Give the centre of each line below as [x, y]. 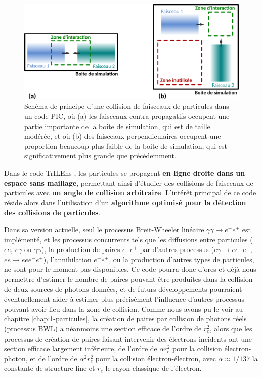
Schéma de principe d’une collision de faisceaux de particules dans [127, 106]
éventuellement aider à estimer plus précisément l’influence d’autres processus [124, 299]
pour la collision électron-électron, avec [156, 358]
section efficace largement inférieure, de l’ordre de [81, 348]
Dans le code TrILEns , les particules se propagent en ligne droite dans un [125, 173]
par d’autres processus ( [177, 249]
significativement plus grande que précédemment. [100, 156]
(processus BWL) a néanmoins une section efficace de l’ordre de [103, 328]
